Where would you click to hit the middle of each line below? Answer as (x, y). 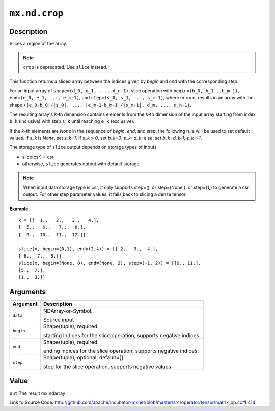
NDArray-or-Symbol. (68, 311)
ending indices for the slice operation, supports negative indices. (121, 351)
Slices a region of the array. (38, 44)
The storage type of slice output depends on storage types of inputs (83, 147)
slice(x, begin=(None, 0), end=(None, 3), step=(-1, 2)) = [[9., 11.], (110, 263)
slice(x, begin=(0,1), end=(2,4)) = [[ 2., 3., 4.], (88, 249)
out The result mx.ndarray (37, 393)
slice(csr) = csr (38, 157)
